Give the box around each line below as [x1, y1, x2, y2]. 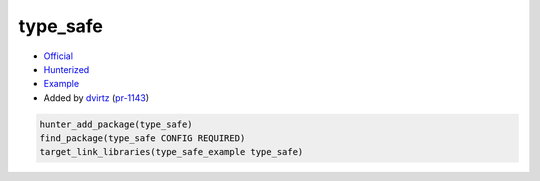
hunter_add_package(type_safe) [39, 118, 194, 130]
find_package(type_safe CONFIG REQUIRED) [39, 133, 246, 144]
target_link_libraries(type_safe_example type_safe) [39, 146, 304, 158]
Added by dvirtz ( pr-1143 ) [43, 91, 150, 104]
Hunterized [43, 63, 90, 75]
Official [43, 50, 74, 62]
